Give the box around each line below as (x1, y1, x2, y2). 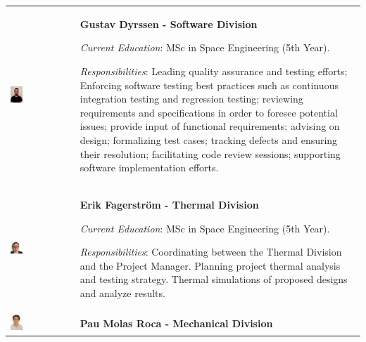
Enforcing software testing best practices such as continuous (80, 77, 339, 92)
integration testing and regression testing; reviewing (80, 91, 303, 106)
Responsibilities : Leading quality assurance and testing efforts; (80, 63, 348, 78)
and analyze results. (80, 285, 165, 300)
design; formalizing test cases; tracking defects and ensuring (80, 132, 338, 147)
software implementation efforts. (80, 160, 219, 175)
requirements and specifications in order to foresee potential (80, 105, 338, 119)
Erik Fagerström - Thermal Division (80, 197, 259, 211)
